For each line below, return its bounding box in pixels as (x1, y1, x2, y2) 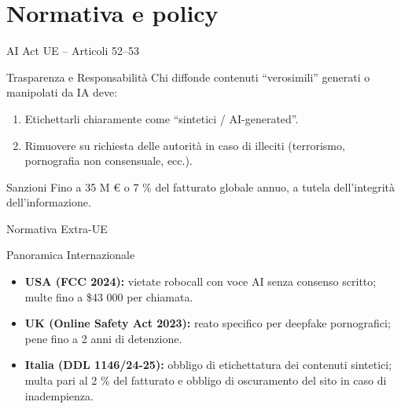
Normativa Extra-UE (6, 220, 108, 236)
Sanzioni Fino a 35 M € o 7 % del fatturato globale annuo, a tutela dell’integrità (6, 178, 395, 195)
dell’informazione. (6, 194, 91, 210)
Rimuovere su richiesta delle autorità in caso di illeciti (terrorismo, (24, 137, 345, 153)
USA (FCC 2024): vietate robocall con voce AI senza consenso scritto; (24, 273, 377, 290)
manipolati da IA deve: (6, 84, 118, 100)
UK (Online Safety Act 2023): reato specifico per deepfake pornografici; (24, 315, 391, 331)
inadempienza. (24, 387, 94, 404)
